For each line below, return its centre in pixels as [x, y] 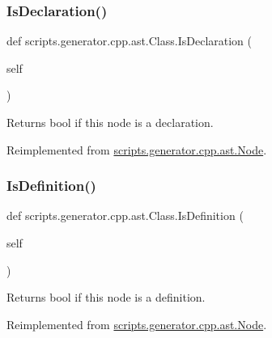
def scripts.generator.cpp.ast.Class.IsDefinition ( [125, 215]
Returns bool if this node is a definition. [106, 297]
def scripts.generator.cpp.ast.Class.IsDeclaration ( [129, 41]
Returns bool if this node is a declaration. [110, 122]
